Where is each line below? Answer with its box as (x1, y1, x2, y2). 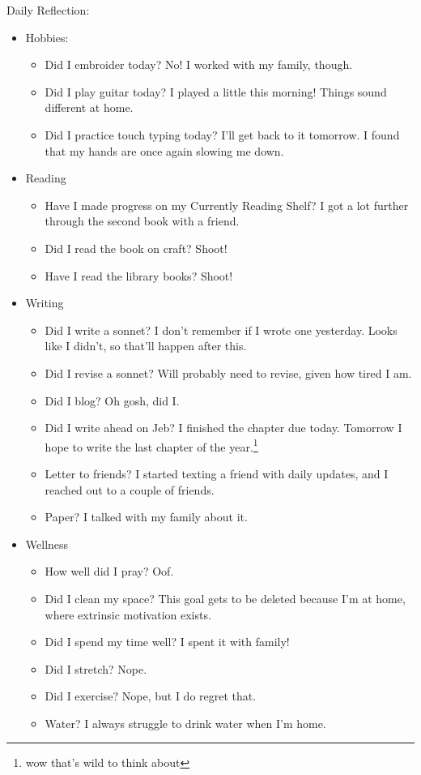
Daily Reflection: (6, 2, 90, 18)
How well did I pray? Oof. (45, 563, 174, 580)
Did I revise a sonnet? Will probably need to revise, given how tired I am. (45, 364, 412, 381)
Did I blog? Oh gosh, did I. (45, 392, 180, 409)
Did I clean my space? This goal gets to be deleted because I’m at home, (45, 589, 406, 606)
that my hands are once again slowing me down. (45, 142, 284, 159)
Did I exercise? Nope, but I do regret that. (45, 687, 257, 704)
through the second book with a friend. (45, 212, 240, 229)
